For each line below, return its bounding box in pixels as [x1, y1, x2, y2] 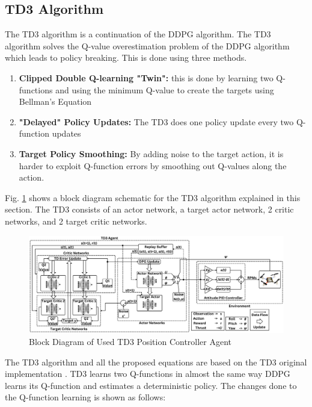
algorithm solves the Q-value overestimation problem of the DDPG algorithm [5, 39, 290, 52]
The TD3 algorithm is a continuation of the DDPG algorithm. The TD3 [5, 28, 271, 40]
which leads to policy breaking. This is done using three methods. [5, 51, 247, 64]
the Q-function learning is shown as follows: [5, 391, 166, 403]
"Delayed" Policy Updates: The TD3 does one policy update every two [19, 115, 294, 128]
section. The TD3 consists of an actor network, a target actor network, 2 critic [5, 203, 294, 216]
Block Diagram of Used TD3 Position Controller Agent [29, 335, 232, 347]
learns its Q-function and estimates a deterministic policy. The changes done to [5, 379, 297, 391]
